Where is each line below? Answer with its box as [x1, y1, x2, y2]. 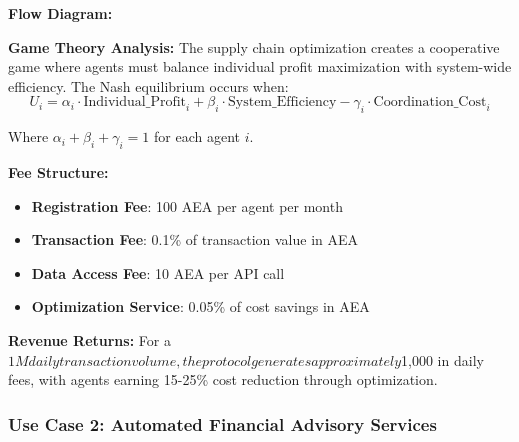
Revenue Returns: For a [8, 329, 171, 350]
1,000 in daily [401, 349, 484, 370]
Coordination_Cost [373, 95, 487, 110]
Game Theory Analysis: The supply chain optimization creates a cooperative [8, 36, 500, 57]
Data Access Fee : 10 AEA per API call [31, 262, 285, 283]
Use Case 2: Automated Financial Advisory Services [8, 411, 437, 436]
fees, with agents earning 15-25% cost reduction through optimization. [8, 369, 438, 390]
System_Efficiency [228, 95, 337, 110]
